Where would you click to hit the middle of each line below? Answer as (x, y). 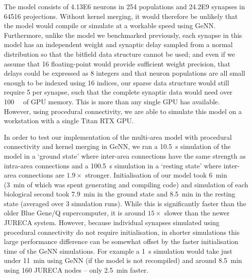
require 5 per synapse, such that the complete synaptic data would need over (118, 92)
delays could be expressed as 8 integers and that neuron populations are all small (125, 73)
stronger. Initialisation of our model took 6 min (156, 175)
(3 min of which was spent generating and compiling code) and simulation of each (126, 184)
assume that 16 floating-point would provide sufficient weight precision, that (117, 63)
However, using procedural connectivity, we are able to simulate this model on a (123, 111)
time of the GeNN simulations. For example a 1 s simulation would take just (118, 251)
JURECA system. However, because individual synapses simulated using (112, 222)
